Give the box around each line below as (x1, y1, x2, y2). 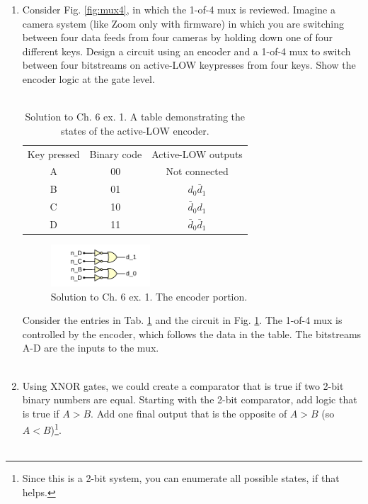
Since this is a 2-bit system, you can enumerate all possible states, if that (22, 471, 340, 486)
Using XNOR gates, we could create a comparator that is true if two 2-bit (22, 378, 344, 393)
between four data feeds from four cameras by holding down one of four (22, 30, 333, 45)
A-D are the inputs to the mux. (22, 340, 159, 355)
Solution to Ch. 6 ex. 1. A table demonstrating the (25, 109, 246, 124)
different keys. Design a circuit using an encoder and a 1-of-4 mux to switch (22, 43, 351, 58)
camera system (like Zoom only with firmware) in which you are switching (22, 16, 344, 30)
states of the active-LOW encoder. (61, 123, 209, 138)
